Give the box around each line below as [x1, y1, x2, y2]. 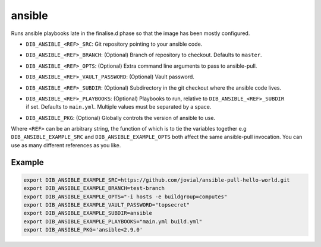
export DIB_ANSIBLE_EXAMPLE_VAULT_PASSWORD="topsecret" [23, 202, 190, 208]
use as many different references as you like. [11, 141, 121, 148]
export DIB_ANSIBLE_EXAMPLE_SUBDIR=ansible [23, 210, 153, 217]
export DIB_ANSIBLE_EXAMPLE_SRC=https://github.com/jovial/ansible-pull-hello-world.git [23, 176, 291, 183]
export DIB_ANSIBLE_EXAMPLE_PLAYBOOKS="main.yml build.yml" [23, 218, 203, 225]
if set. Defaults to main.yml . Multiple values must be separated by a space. [26, 103, 212, 110]
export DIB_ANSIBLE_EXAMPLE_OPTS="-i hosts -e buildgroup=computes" [23, 193, 228, 200]
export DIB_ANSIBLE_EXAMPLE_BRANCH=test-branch [23, 185, 165, 192]
